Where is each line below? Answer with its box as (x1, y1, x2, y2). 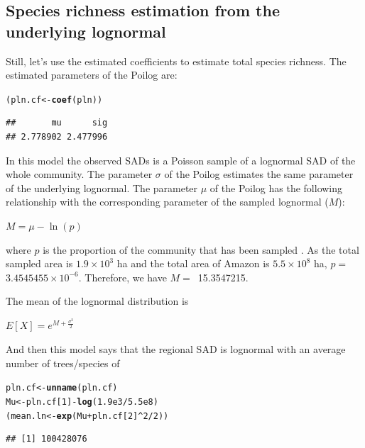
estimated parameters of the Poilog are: (6, 67, 178, 82)
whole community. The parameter (6, 167, 153, 181)
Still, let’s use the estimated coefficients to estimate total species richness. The (6, 53, 347, 68)
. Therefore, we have (78, 269, 167, 284)
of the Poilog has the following (209, 180, 343, 195)
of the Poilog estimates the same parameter (164, 167, 354, 181)
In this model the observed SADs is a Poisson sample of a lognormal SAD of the (6, 152, 356, 167)
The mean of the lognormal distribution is (6, 293, 189, 308)
